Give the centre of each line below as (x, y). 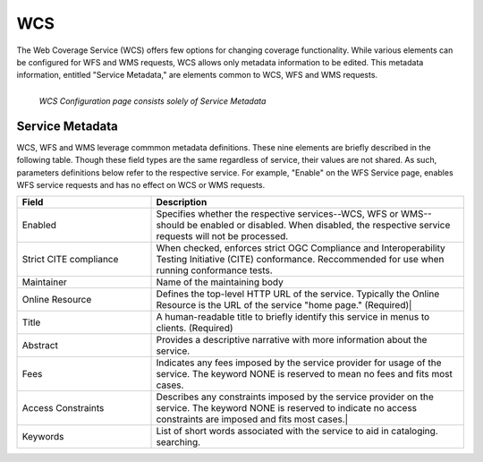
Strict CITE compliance (70, 260)
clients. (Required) (195, 329)
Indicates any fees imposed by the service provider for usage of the (299, 363)
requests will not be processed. (222, 236)
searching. (178, 442)
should (170, 226)
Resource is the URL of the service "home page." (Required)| (284, 305)
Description (182, 202)
